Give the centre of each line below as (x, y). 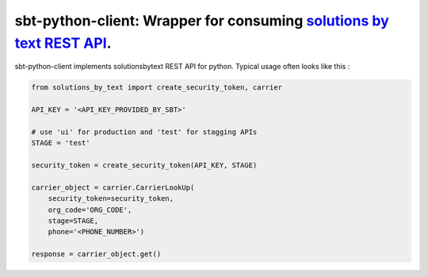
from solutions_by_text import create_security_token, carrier (157, 88)
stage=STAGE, (73, 221)
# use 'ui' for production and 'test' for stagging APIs (144, 132)
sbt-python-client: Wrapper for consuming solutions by (202, 21)
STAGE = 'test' (61, 143)
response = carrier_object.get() (96, 254)
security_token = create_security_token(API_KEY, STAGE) (144, 165)
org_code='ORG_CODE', (90, 210)
